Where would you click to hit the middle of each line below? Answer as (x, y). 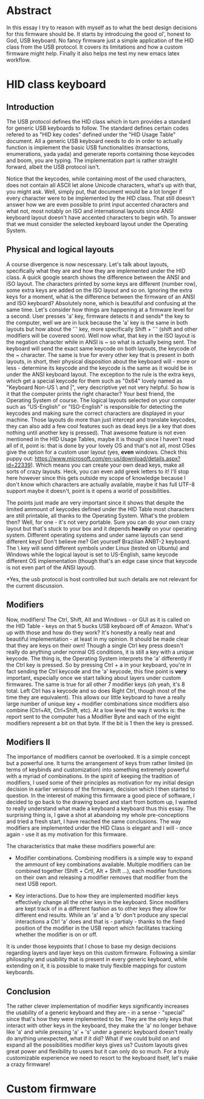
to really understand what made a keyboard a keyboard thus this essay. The (101, 808)
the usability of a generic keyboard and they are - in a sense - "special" (96, 1012)
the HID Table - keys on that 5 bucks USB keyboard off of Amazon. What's (99, 626)
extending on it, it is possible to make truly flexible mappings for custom (96, 966)
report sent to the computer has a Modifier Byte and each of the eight (93, 716)
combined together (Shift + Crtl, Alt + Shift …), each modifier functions (103, 871)
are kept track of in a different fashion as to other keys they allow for (100, 909)
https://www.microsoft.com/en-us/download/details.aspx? (107, 458)
